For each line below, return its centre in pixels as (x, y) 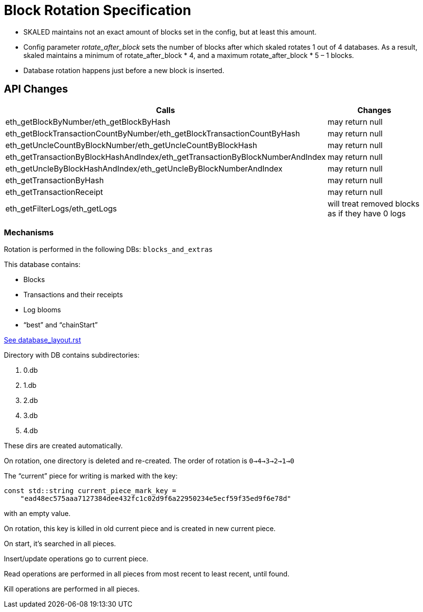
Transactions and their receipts (73, 295)
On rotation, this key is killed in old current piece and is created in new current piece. (140, 529)
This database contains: (42, 265)
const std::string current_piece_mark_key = (90, 491)
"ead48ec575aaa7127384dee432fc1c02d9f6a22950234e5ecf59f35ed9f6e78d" (156, 499)
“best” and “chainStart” (61, 325)
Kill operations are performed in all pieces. (72, 589)
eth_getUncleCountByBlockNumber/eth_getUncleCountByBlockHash (131, 145)
